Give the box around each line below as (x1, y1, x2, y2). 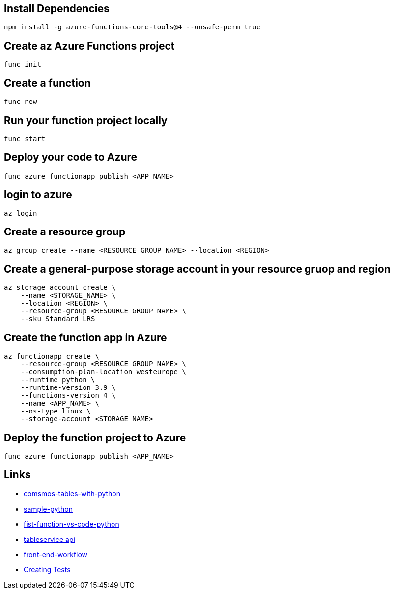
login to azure (4, 188, 72, 201)
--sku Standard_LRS (20, 315, 95, 323)
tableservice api (24, 535, 75, 543)
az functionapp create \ (4, 352, 99, 361)
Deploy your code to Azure (4, 151, 138, 164)
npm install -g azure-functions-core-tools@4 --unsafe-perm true (4, 23, 261, 31)
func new (4, 98, 37, 106)
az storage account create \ (4, 284, 116, 292)
